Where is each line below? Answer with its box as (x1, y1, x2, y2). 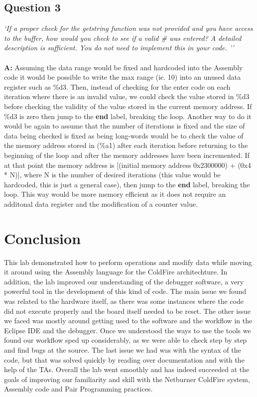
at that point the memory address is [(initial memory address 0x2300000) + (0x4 (4, 159, 251, 170)
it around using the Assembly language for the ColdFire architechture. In (4, 266, 228, 277)
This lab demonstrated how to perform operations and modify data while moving (4, 257, 252, 267)
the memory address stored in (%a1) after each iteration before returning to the (4, 140, 248, 150)
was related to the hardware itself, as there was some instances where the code (4, 295, 244, 306)
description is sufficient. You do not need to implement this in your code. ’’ (4, 42, 234, 53)
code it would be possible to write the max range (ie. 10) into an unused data (4, 72, 241, 82)
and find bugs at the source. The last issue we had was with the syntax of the (4, 344, 241, 355)
